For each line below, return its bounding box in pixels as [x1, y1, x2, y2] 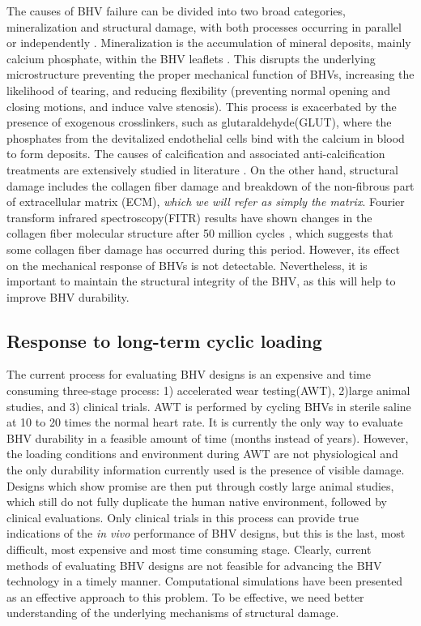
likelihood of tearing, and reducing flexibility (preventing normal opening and [6, 81, 390, 98]
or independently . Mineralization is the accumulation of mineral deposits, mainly [6, 34, 411, 51]
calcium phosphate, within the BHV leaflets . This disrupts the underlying [6, 49, 376, 66]
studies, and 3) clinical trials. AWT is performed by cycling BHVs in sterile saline [6, 397, 411, 414]
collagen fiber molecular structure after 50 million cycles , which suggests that [6, 225, 393, 242]
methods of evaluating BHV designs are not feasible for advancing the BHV [6, 556, 382, 573]
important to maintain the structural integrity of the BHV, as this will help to [6, 272, 396, 289]
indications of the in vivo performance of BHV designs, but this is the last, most [6, 525, 406, 542]
